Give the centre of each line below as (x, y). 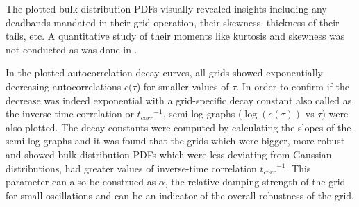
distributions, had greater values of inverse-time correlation (131, 168)
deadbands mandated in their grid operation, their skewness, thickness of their (173, 22)
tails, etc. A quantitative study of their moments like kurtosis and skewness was (175, 36)
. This (298, 168)
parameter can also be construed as (81, 182)
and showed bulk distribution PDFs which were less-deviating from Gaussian (169, 154)
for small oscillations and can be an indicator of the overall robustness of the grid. (180, 195)
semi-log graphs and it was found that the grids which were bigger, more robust (175, 141)
